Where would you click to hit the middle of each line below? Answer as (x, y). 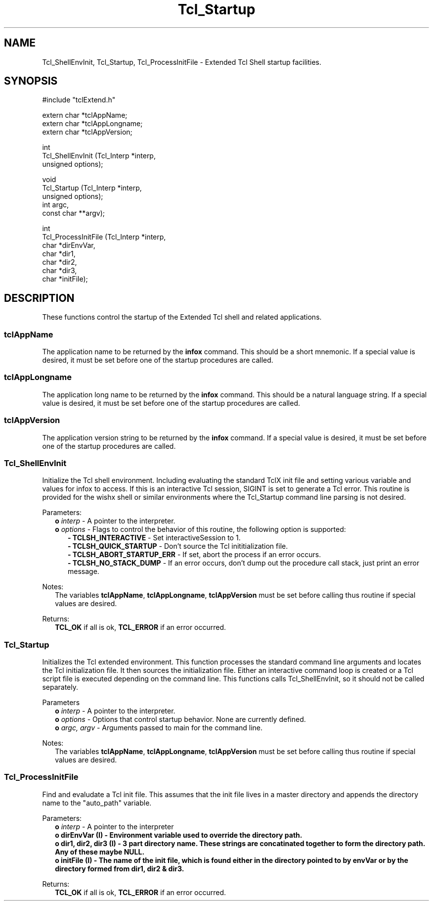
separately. (60, 687)
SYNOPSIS (31, 81)
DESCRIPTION (39, 298)
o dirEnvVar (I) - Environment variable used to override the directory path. (179, 835)
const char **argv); (74, 213)
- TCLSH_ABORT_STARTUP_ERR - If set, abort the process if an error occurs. (195, 555)
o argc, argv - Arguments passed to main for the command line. (159, 728)
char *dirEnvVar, (69, 245)
